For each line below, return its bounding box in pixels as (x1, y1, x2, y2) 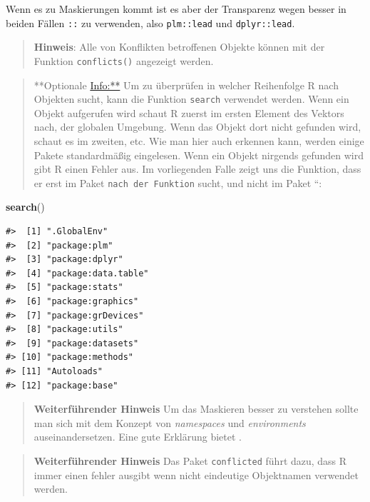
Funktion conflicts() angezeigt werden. (34, 53, 214, 68)
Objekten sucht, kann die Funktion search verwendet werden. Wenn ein (34, 91, 349, 106)
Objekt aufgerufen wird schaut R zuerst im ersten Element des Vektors (34, 105, 344, 120)
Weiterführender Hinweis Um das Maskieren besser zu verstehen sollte (34, 401, 359, 416)
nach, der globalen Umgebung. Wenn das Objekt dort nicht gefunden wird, (34, 119, 361, 134)
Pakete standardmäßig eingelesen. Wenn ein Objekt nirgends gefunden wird (34, 147, 364, 162)
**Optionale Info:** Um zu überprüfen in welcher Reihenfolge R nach (34, 77, 339, 92)
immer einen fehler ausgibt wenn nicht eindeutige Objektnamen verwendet (34, 467, 359, 482)
